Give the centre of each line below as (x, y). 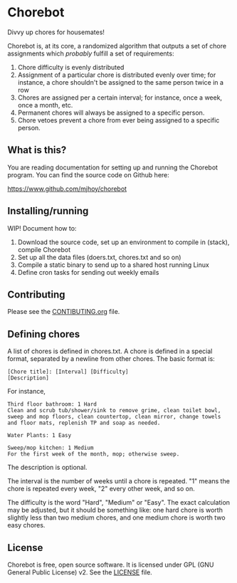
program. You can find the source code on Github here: (88, 174)
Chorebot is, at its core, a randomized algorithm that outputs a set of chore (117, 46)
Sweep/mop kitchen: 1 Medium (51, 448)
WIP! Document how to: (42, 228)
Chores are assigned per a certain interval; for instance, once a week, (120, 98)
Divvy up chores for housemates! (56, 32)
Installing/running (48, 211)
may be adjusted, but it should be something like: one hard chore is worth (115, 510)
